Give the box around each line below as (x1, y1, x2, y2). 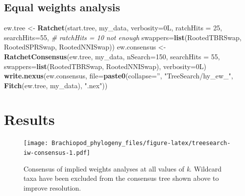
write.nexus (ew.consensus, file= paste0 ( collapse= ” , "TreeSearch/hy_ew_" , (4, 71, 233, 81)
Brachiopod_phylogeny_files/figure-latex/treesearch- (51, 140, 231, 147)
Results (4, 109, 55, 129)
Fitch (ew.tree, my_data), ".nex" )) (4, 80, 108, 90)
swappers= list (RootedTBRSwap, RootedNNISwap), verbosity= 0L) (4, 61, 206, 71)
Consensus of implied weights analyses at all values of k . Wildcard (24, 163, 222, 173)
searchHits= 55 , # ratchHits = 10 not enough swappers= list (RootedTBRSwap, (4, 32, 242, 42)
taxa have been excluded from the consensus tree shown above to (24, 173, 219, 183)
